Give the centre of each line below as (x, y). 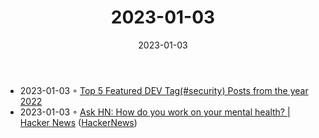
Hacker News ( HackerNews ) (78, 122)
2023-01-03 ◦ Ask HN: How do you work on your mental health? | (155, 112)
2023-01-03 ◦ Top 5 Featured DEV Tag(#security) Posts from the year (164, 90)
